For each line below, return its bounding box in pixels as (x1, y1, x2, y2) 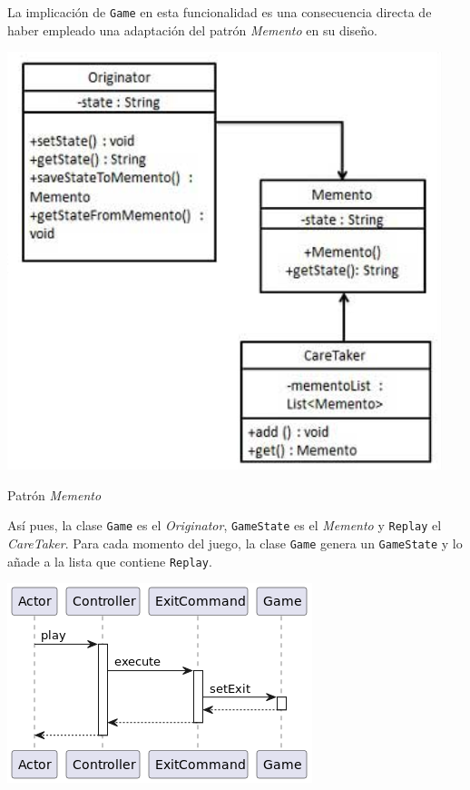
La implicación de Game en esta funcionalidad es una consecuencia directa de (7, 3, 432, 21)
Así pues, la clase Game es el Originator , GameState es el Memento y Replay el (7, 516, 442, 535)
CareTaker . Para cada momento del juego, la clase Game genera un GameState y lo (7, 534, 463, 553)
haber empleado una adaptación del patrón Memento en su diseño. (7, 20, 377, 39)
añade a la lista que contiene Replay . (7, 551, 212, 570)
